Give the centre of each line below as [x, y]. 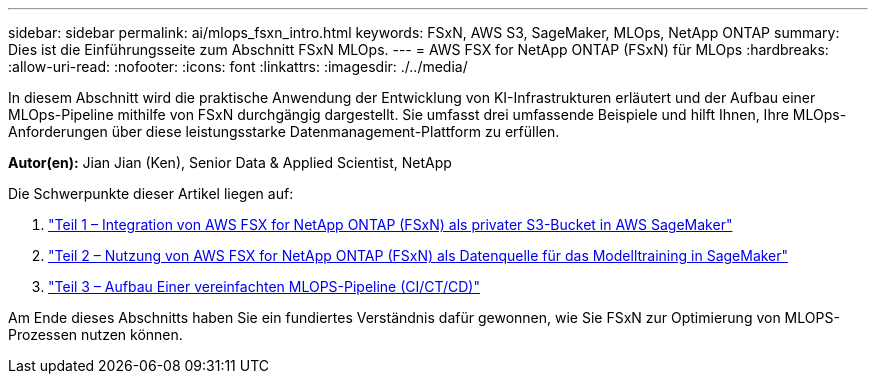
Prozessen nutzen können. [95, 334]
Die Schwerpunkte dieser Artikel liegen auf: [151, 193]
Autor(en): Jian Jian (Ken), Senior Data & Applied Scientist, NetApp [230, 162]
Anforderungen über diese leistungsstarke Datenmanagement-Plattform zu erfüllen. [284, 131]
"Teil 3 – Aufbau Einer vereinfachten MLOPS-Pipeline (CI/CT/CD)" [264, 286]
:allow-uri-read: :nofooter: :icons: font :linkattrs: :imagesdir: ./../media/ [238, 66]
